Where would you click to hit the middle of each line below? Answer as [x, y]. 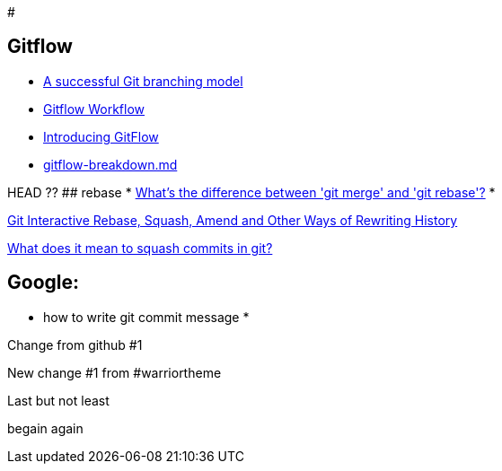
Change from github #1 [75, 345]
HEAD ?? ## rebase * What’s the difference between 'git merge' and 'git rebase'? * [251, 192]
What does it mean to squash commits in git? [140, 248]
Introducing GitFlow [101, 136]
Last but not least [58, 400]
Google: [44, 283]
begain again [45, 428]
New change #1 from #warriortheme [114, 372]
